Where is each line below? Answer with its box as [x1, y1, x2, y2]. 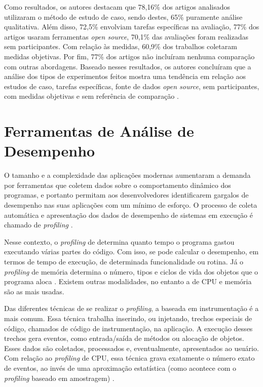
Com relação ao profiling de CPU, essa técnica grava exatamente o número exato [4, 353, 255, 363]
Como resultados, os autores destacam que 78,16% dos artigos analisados [4, 2, 231, 12]
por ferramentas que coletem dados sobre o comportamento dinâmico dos [4, 179, 231, 190]
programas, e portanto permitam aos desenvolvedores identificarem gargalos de [4, 189, 249, 200]
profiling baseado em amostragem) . [4, 372, 115, 383]
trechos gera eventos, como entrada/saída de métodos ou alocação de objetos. [4, 333, 244, 343]
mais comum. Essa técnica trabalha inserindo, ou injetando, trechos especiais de [4, 313, 252, 323]
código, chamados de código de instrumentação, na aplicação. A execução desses [4, 323, 253, 333]
